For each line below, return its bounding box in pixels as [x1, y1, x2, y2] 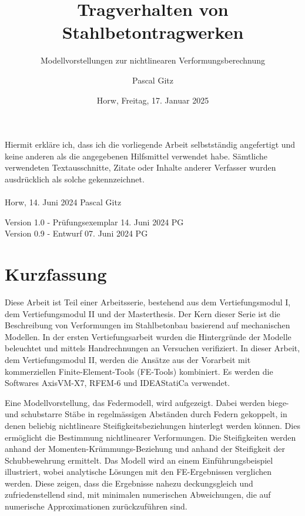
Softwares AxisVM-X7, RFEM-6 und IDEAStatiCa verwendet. [5, 377, 230, 389]
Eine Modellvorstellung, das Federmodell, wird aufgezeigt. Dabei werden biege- [5, 396, 289, 408]
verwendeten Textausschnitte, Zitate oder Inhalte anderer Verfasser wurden [5, 161, 276, 174]
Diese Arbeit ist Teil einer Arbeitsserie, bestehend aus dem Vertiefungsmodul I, [5, 295, 291, 308]
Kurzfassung [5, 262, 107, 286]
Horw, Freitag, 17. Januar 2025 [96, 94, 209, 106]
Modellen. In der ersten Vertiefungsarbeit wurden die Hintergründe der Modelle [5, 330, 291, 342]
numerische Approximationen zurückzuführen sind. [5, 500, 187, 512]
